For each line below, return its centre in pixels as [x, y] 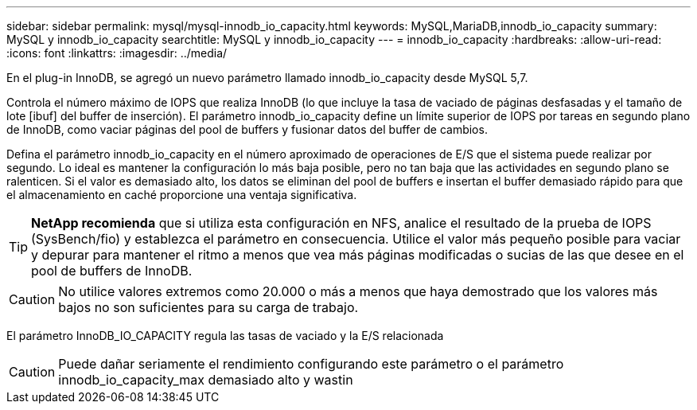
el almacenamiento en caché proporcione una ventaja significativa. [182, 195]
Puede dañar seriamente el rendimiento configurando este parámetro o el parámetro [311, 364]
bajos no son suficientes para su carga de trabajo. [208, 307]
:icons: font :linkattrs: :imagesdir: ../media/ [117, 53]
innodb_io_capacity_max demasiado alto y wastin [206, 380]
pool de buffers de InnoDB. [112, 271]
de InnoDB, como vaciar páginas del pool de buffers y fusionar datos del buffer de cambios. [247, 129]
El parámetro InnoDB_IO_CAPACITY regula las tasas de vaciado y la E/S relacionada [225, 336]
